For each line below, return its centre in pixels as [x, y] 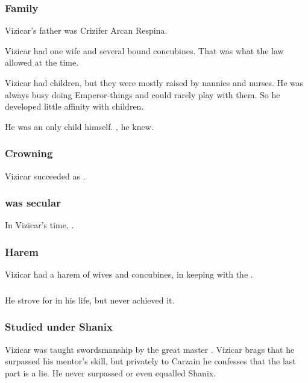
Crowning [29, 153]
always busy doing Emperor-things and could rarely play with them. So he [143, 94]
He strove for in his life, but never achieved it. [90, 300]
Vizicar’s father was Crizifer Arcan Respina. [86, 30]
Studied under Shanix [59, 327]
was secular [33, 203]
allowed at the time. [42, 62]
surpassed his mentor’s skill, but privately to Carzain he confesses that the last [150, 361]
